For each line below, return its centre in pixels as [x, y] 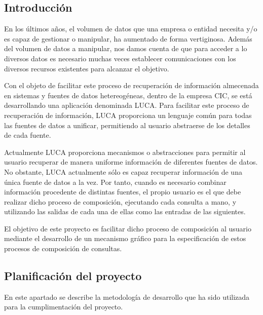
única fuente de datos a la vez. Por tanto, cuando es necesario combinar [115, 182]
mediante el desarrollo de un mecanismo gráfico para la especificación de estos [125, 238]
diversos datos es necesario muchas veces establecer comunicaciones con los [120, 58]
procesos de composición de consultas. [63, 248]
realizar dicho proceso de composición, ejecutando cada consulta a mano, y [120, 201]
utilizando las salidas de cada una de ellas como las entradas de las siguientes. [125, 211]
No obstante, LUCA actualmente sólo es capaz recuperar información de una [123, 171]
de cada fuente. [28, 135]
